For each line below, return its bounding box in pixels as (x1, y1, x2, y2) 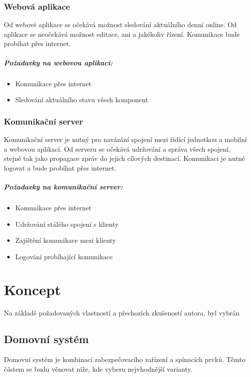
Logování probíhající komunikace (15, 251, 113, 261)
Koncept (4, 280, 61, 299)
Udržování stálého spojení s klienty (15, 219, 119, 229)
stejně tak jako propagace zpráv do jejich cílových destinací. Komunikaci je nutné (4, 153, 245, 163)
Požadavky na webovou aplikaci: (4, 57, 113, 67)
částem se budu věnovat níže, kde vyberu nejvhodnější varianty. (4, 363, 192, 374)
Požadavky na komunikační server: (4, 181, 123, 191)
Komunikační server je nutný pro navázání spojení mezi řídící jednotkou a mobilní (4, 134, 247, 144)
